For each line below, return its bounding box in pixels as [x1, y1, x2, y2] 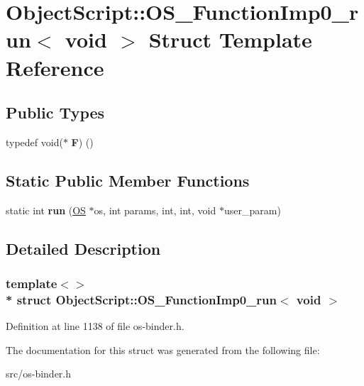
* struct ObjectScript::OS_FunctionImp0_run [6, 290, 277, 308]
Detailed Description [6, 237, 161, 259]
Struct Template [148, 25, 312, 54]
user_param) [224, 202, 281, 217]
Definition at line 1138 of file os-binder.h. [6, 319, 184, 333]
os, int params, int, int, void [94, 202, 216, 217]
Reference [6, 53, 104, 82]
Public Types [6, 101, 105, 123]
